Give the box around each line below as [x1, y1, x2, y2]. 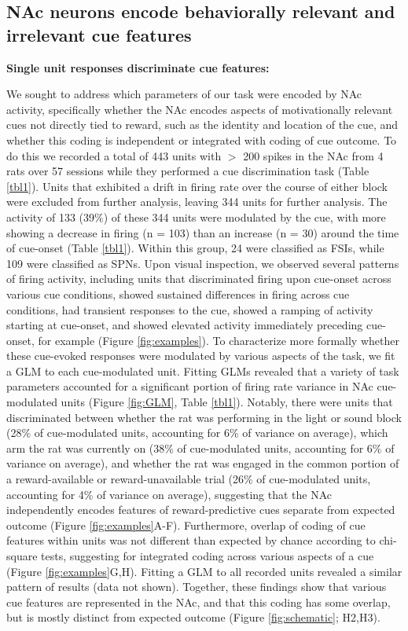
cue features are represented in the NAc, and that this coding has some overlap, [6, 593, 391, 610]
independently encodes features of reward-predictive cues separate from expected [6, 501, 395, 518]
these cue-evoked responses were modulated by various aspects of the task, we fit [6, 347, 395, 364]
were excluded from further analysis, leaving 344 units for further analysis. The [6, 193, 388, 210]
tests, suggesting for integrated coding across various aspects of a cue [41, 548, 374, 563]
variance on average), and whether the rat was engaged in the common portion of [6, 455, 399, 471]
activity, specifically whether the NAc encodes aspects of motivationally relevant [6, 101, 393, 117]
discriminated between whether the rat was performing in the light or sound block [6, 409, 402, 425]
